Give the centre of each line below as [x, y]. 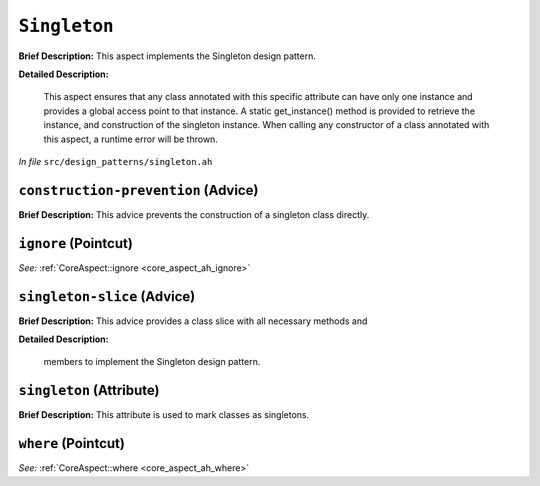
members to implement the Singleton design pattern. [152, 362]
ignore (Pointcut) [76, 243]
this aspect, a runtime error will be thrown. [131, 139]
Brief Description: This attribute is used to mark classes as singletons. [164, 415]
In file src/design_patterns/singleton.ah [115, 161]
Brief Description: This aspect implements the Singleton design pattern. [167, 56]
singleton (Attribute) [89, 390]
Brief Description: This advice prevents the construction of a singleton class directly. [194, 214]
